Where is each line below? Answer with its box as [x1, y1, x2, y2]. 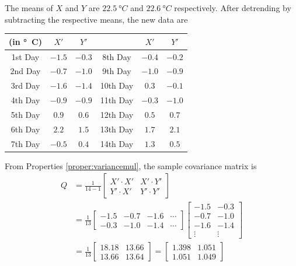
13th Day [100, 123, 134, 135]
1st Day [11, 50, 40, 62]
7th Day [11, 137, 40, 149]
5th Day [11, 108, 40, 120]
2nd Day [10, 65, 41, 77]
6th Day [11, 123, 40, 135]
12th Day [100, 108, 134, 120]
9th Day [102, 65, 131, 77]
